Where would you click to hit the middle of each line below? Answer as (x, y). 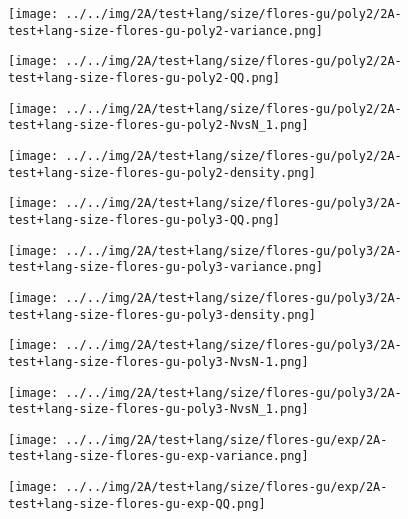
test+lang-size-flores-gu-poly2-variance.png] (165, 30)
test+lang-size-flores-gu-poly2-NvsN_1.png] (158, 125)
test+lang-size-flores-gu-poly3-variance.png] (165, 267)
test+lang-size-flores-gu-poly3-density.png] (162, 314)
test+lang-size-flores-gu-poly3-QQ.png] (144, 219)
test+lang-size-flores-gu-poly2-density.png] (162, 172)
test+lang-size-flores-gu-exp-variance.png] (158, 456)
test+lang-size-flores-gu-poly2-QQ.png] (144, 77)
